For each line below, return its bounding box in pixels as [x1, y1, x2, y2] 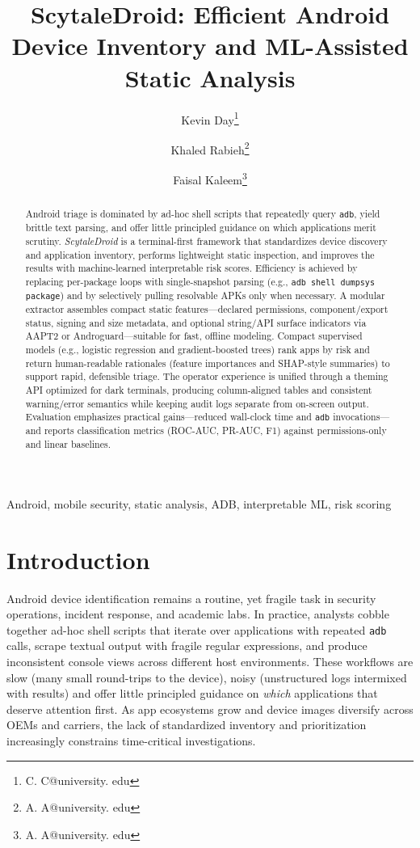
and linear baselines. [25, 437, 111, 451]
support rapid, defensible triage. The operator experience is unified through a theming [25, 369, 388, 383]
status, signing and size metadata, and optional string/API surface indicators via [25, 315, 367, 329]
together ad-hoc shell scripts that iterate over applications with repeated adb [6, 621, 387, 638]
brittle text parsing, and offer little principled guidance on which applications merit [25, 221, 376, 234]
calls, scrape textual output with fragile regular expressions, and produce [6, 637, 367, 654]
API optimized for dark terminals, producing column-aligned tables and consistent [25, 383, 372, 397]
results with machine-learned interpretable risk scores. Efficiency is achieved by [25, 261, 358, 275]
